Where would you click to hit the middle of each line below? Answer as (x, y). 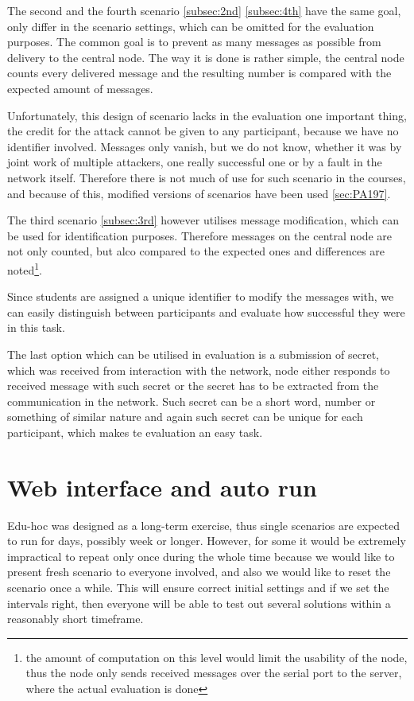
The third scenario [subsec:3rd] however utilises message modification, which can (203, 220)
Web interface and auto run (162, 487)
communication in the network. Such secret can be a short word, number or (192, 401)
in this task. (36, 327)
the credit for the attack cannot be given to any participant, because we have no (203, 131)
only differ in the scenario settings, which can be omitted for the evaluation (191, 26)
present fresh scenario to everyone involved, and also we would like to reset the (199, 572)
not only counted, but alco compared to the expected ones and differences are (196, 251)
